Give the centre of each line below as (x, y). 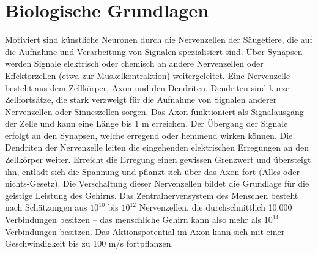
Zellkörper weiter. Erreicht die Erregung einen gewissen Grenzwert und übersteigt (158, 159)
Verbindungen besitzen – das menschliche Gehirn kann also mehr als (133, 219)
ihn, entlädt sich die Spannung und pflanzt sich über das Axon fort (131, 171)
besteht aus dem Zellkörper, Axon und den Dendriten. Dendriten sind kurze (147, 87)
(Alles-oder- (280, 171)
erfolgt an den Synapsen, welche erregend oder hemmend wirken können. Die (149, 135)
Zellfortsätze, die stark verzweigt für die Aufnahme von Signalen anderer (141, 99)
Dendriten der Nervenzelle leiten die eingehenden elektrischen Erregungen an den (157, 147)
